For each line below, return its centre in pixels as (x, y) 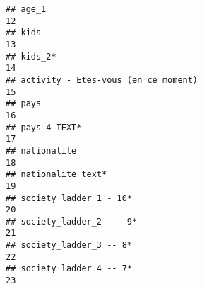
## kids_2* (31, 56)
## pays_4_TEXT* (44, 127)
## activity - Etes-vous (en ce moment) (102, 80)
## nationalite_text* (57, 175)
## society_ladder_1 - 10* (69, 198)
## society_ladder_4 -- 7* (69, 269)
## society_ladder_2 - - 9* (72, 221)
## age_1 (26, 9)
